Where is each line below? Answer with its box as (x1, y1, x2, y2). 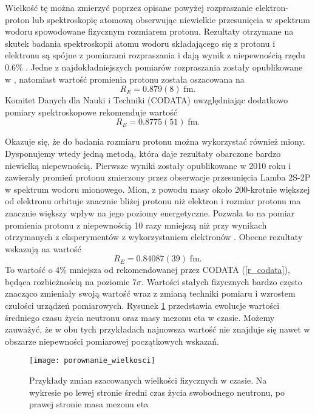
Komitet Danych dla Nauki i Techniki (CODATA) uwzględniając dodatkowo (5, 94, 288, 106)
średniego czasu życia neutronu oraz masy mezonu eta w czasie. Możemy (5, 311, 275, 323)
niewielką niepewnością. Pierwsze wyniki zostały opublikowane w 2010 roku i (5, 159, 291, 171)
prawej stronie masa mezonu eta (29, 398, 149, 410)
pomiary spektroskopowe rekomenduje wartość (5, 105, 177, 118)
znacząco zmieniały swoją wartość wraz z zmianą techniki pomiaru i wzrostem (5, 287, 296, 300)
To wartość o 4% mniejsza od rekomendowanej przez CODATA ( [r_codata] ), (5, 263, 290, 276)
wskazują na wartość (5, 242, 81, 255)
